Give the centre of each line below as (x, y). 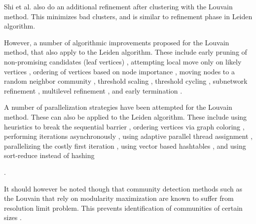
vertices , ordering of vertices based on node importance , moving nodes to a (119, 71)
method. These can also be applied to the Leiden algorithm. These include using (126, 116)
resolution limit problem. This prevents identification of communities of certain (123, 208)
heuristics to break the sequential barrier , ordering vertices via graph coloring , (124, 126)
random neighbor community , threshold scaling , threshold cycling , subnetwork (126, 81)
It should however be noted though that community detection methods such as (123, 188)
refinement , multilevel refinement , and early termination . (93, 90)
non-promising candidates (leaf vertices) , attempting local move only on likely (123, 61)
